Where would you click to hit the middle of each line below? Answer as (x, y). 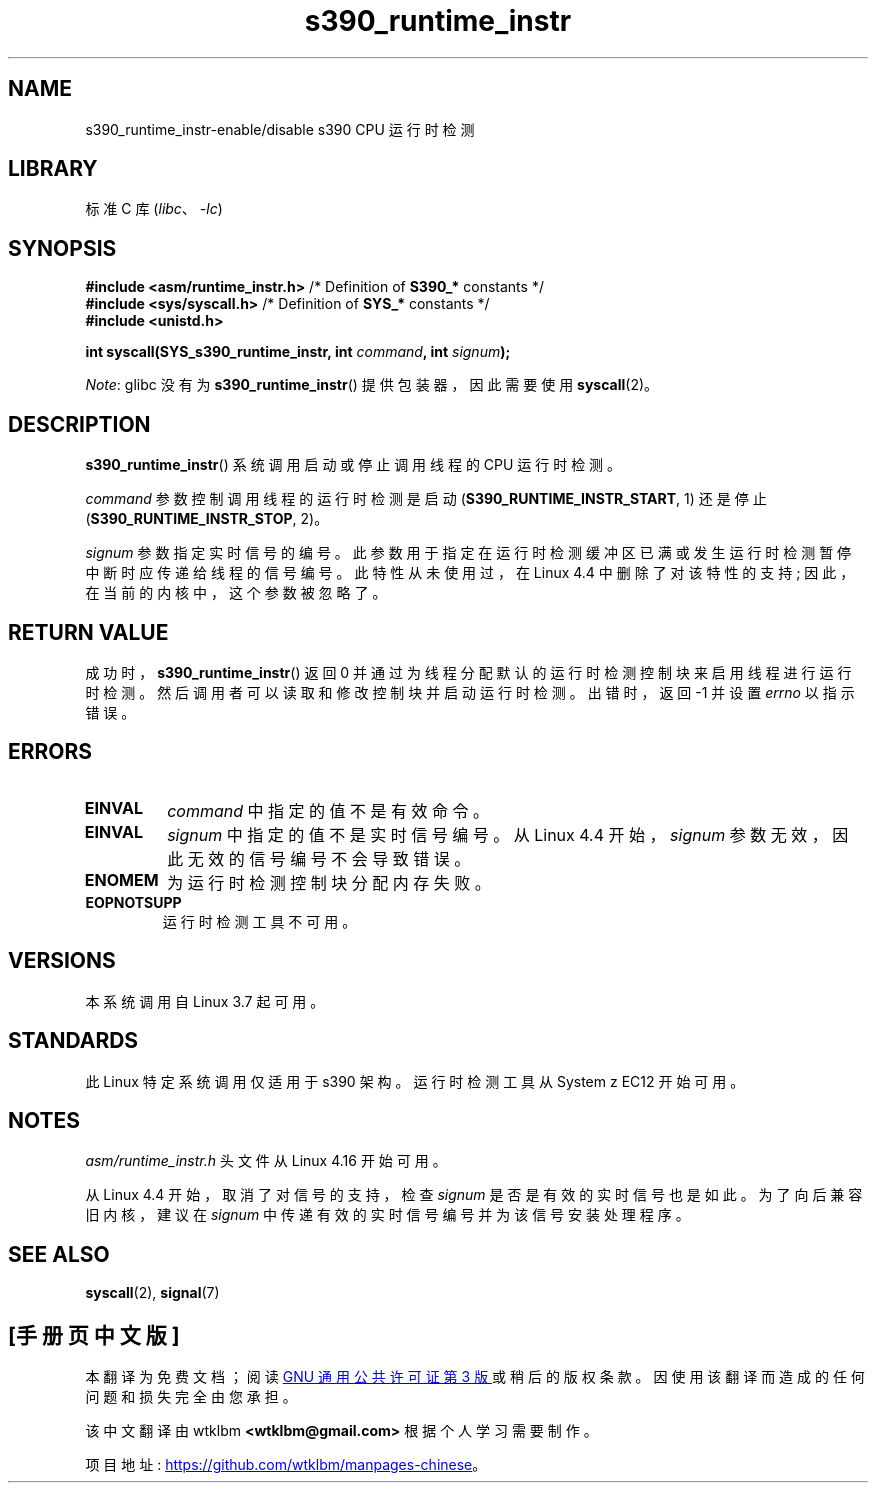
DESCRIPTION (79, 424)
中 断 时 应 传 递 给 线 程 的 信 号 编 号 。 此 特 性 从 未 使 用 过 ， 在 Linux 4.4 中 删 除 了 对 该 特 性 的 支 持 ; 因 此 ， (470, 573)
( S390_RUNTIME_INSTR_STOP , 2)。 (207, 519)
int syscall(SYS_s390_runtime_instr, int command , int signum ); (298, 352)
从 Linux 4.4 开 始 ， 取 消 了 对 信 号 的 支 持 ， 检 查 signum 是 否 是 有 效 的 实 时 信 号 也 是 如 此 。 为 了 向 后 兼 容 (474, 1195)
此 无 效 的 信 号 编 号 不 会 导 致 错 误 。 (319, 858)
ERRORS (50, 752)
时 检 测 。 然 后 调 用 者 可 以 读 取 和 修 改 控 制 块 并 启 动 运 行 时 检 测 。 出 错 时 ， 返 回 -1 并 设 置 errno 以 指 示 (470, 692)
